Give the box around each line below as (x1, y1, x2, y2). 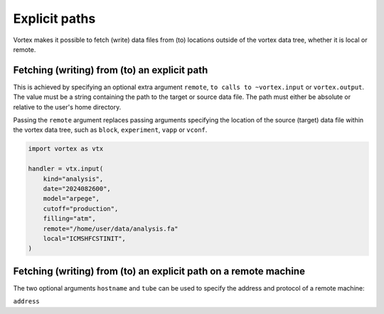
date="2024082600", (43, 184, 112, 192)
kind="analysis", (43, 174, 104, 183)
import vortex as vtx (28, 145, 104, 153)
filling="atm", (43, 214, 96, 223)
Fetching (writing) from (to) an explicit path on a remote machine (13, 265, 306, 277)
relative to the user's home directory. (13, 103, 122, 111)
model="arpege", (43, 194, 100, 203)
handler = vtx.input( (28, 164, 104, 173)
